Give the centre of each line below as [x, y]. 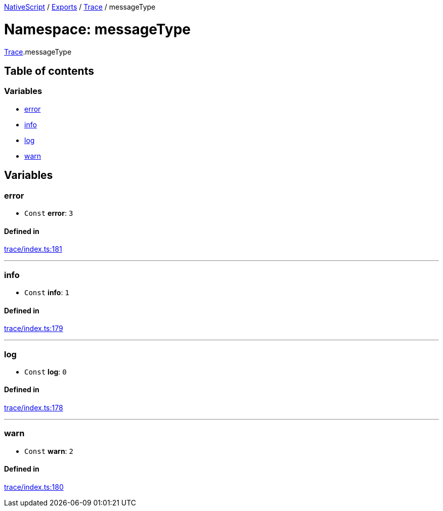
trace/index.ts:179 [34, 329]
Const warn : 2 [49, 451]
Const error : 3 [49, 213]
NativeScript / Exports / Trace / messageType [80, 7]
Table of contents [49, 71]
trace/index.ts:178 [34, 408]
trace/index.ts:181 [33, 249]
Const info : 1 [47, 292]
